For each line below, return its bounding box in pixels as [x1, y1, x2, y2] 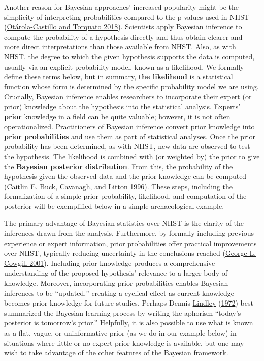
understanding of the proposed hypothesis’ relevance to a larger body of [4, 267, 227, 278]
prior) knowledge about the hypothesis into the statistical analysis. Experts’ [4, 101, 241, 111]
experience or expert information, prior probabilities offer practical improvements [4, 237, 257, 248]
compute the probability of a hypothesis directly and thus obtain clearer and [4, 31, 243, 42]
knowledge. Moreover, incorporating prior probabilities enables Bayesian [4, 278, 228, 288]
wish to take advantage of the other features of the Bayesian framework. [4, 347, 228, 358]
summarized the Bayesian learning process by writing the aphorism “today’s [4, 307, 241, 318]
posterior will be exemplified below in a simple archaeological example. [4, 200, 224, 211]
